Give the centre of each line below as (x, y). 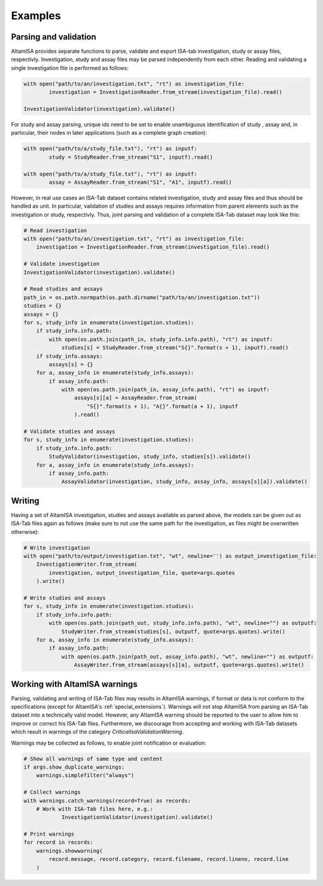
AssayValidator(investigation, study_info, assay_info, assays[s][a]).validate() (185, 482)
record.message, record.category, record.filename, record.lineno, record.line (169, 859)
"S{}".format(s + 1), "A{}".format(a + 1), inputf (163, 406)
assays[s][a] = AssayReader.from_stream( (135, 398)
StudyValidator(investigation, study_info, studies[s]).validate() (150, 457)
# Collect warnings (52, 792)
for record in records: (59, 842)
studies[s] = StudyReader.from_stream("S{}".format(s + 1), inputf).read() (175, 348)
